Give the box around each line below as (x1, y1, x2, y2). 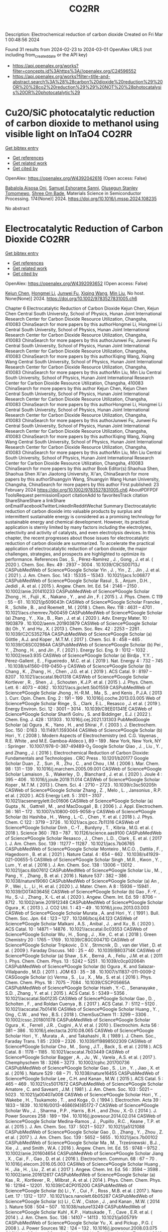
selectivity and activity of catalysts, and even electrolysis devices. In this (5, 529, 155, 535)
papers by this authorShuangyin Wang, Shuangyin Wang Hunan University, (5, 476, 160, 482)
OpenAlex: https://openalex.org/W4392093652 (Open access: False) (5, 280, 148, 287)
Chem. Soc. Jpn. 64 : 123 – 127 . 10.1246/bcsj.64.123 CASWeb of (5, 915, 138, 921)
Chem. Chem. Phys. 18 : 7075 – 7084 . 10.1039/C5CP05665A (5, 979, 130, 985)
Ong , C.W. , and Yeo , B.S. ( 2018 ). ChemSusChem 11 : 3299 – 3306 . (5, 1011, 149, 1017)
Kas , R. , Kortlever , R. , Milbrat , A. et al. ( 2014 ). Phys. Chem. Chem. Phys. (5, 1177, 161, 1183)
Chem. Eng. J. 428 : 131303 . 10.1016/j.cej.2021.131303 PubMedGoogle (5, 716, 150, 722)
